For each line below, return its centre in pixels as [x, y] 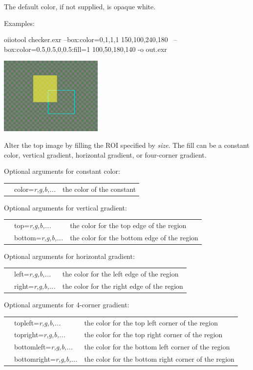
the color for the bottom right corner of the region [159, 359]
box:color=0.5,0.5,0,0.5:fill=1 [47, 49]
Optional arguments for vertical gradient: [65, 207]
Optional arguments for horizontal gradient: [69, 256]
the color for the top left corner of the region [151, 322]
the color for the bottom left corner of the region [157, 347]
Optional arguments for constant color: [62, 171]
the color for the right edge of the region [123, 286]
